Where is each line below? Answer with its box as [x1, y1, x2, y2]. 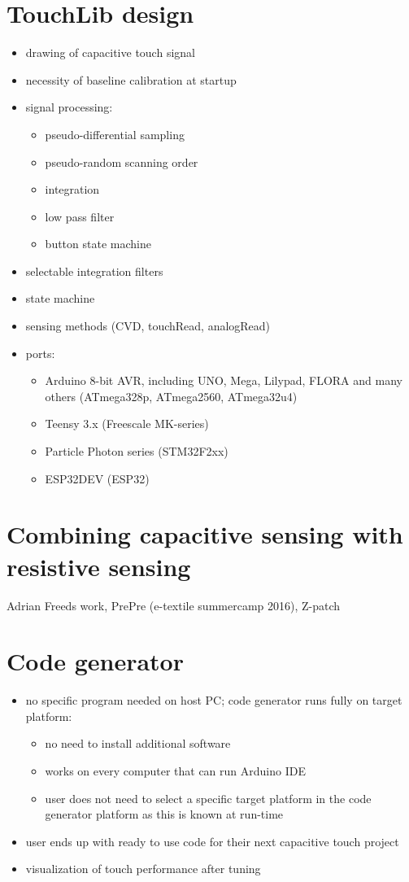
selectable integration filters [25, 262, 163, 279]
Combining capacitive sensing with [7, 517, 403, 551]
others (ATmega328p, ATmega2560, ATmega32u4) [45, 387, 298, 404]
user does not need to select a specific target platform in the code [45, 789, 372, 806]
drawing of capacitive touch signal [25, 44, 195, 61]
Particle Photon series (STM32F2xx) [45, 443, 228, 460]
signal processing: [25, 98, 113, 116]
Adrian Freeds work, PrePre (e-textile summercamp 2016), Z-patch [7, 596, 341, 613]
